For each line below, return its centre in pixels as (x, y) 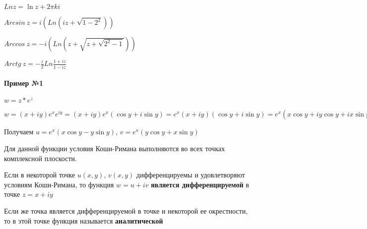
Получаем (19, 132)
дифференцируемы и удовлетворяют (191, 175)
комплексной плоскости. (40, 158)
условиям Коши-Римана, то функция (59, 184)
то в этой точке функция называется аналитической (84, 220)
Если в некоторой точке (40, 175)
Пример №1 (24, 83)
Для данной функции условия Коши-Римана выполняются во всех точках (115, 148)
